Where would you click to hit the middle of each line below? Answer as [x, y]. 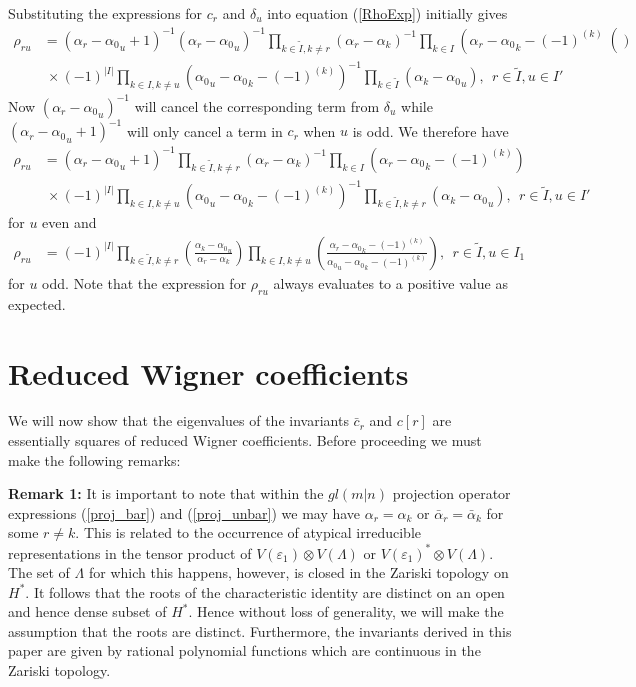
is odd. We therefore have [430, 130]
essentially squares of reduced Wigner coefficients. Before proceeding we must [245, 440]
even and [69, 222]
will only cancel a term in [204, 130]
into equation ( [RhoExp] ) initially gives [387, 13]
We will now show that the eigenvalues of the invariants [178, 420]
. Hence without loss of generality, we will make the [346, 611]
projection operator [451, 493]
